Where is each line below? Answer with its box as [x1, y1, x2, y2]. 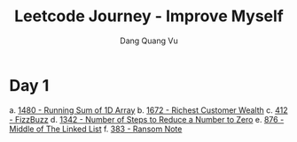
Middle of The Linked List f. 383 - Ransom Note [9, 123, 183, 134]
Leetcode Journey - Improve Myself [14, 6, 284, 26]
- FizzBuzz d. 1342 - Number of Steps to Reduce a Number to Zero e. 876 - [9, 114, 285, 124]
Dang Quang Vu [119, 35, 179, 46]
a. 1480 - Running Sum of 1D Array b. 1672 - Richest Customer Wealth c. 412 [9, 104, 288, 116]
